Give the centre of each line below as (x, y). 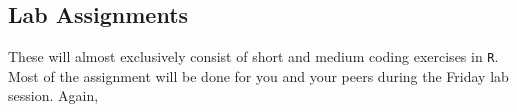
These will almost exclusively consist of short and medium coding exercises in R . (253, 56)
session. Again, (53, 95)
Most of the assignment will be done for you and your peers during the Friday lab (258, 75)
